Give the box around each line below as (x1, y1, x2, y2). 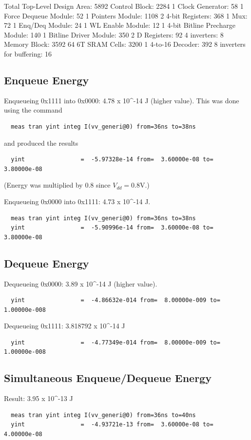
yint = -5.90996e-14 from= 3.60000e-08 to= (11, 224, 213, 231)
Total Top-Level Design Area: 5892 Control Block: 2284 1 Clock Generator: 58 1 (4, 1, 244, 11)
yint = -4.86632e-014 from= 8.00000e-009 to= (11, 297, 220, 304)
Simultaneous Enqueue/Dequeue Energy (4, 370, 212, 385)
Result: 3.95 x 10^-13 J (4, 393, 73, 403)
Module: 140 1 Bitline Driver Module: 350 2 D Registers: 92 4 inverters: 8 (4, 29, 224, 39)
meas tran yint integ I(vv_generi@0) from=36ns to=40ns (11, 411, 196, 419)
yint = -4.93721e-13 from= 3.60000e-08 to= (11, 421, 213, 428)
